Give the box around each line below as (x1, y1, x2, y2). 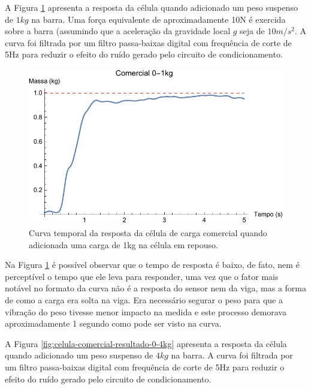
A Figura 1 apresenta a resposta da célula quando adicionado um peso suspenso (5, 1, 298, 13)
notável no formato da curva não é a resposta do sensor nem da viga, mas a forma (5, 282, 306, 294)
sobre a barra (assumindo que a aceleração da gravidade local (5, 25, 231, 37)
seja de (240, 25, 265, 37)
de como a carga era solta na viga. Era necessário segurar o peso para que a (5, 294, 283, 306)
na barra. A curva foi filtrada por (171, 349, 293, 361)
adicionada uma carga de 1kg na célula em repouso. (29, 238, 218, 251)
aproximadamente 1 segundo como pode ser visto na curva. (5, 317, 222, 330)
